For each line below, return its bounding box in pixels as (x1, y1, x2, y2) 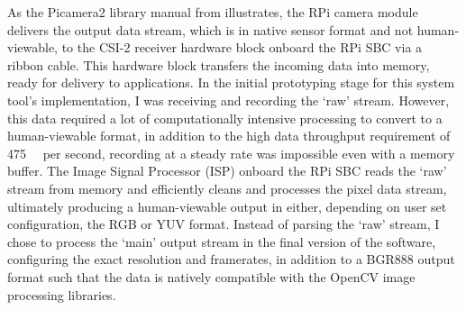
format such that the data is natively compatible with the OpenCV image (7, 267, 416, 286)
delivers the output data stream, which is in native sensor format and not (7, 20, 414, 39)
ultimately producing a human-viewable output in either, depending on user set (7, 196, 447, 215)
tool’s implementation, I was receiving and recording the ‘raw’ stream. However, (7, 90, 450, 109)
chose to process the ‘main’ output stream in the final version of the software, (7, 232, 436, 251)
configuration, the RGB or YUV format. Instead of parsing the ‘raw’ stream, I (7, 214, 440, 233)
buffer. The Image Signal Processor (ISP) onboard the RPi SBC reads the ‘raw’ (7, 161, 447, 180)
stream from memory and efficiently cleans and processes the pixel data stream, (7, 178, 447, 197)
